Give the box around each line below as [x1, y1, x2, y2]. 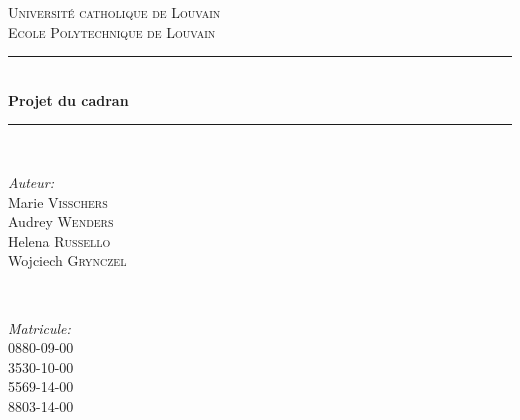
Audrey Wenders [8, 211, 114, 232]
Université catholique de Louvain [8, 2, 221, 22]
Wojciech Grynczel [8, 250, 127, 271]
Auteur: [8, 171, 55, 192]
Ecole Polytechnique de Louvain [8, 21, 216, 42]
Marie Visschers [8, 191, 108, 212]
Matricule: [8, 317, 71, 338]
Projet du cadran [8, 89, 129, 110]
